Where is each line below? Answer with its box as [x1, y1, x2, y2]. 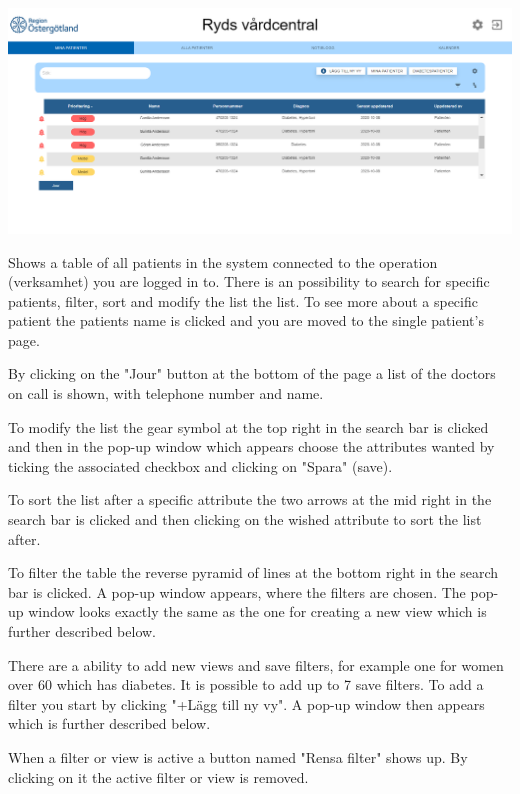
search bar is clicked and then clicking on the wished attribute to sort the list [8, 509, 482, 530]
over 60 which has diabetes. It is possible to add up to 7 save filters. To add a [8, 674, 484, 695]
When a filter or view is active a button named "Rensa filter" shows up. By [8, 746, 468, 767]
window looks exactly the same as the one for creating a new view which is [28, 601, 487, 622]
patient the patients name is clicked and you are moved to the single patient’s [8, 310, 484, 331]
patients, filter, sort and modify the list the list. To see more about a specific [8, 290, 478, 311]
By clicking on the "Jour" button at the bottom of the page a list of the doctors [8, 363, 496, 384]
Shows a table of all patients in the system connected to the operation [8, 251, 438, 272]
